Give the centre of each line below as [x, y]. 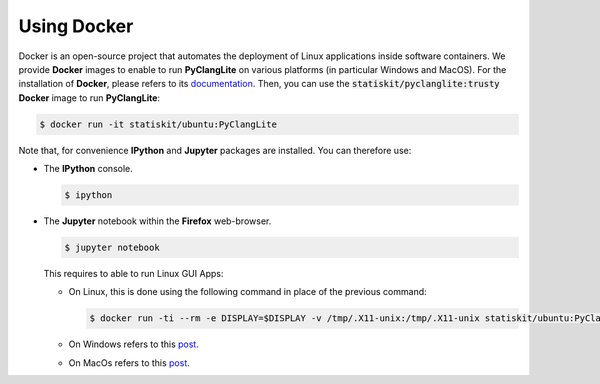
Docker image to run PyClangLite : [89, 97]
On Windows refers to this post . [133, 344]
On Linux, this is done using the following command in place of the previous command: [247, 292]
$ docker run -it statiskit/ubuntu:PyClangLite [158, 124]
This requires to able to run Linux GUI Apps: [133, 274]
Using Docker [76, 26]
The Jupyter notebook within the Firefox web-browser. [157, 221]
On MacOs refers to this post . [129, 362]
